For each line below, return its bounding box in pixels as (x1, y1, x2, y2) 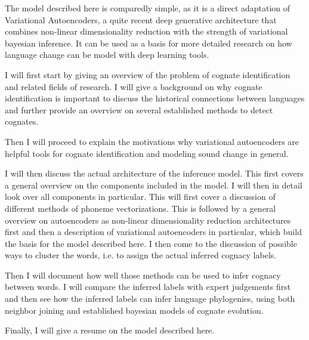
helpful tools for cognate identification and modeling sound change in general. (5, 147, 289, 159)
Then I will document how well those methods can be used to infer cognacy (5, 268, 281, 281)
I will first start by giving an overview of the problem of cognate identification (5, 68, 291, 81)
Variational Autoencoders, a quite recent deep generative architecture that (5, 13, 277, 26)
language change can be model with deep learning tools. (5, 48, 209, 61)
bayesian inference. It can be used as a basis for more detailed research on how (5, 36, 292, 49)
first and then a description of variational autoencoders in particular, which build (5, 225, 302, 238)
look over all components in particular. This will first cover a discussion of (5, 190, 276, 203)
